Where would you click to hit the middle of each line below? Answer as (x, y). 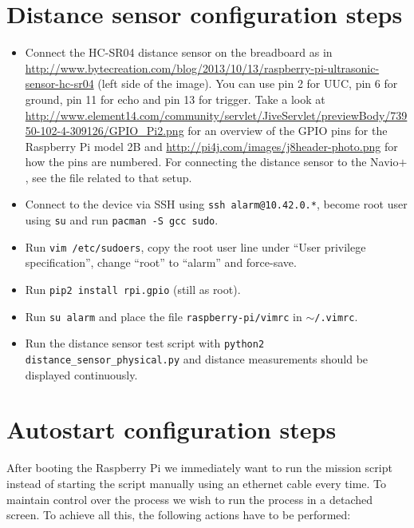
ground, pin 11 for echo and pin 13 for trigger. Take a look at (175, 99)
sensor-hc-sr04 (59, 83)
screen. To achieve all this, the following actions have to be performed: (179, 515)
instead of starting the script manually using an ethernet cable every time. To (197, 483)
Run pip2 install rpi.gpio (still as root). (133, 290)
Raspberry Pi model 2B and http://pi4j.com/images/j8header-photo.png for (211, 146)
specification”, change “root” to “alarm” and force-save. (161, 262)
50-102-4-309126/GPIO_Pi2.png (104, 131)
